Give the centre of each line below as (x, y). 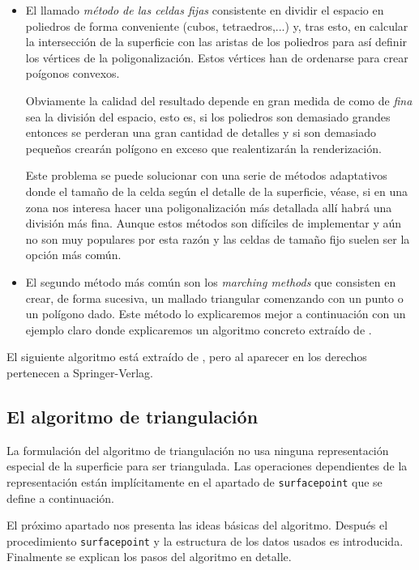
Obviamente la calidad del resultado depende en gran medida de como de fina (219, 100)
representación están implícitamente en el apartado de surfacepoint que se (195, 481)
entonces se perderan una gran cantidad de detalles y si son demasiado (201, 132)
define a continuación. (61, 498)
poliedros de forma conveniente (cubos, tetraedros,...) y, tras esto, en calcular (217, 26)
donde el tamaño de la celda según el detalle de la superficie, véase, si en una (217, 191)
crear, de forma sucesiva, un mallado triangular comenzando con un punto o (214, 298)
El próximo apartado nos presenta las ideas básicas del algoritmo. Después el (197, 525)
